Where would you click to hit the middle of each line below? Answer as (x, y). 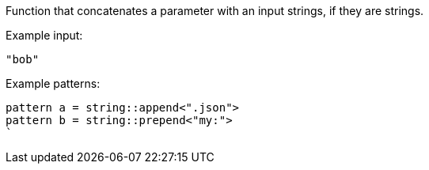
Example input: (44, 35)
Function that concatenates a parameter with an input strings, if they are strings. (215, 11)
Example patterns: (53, 83)
